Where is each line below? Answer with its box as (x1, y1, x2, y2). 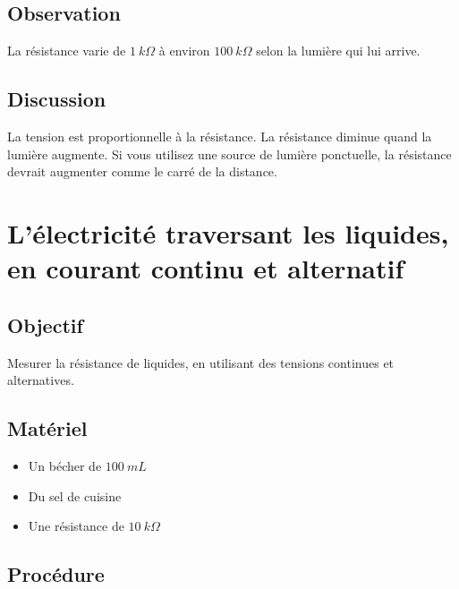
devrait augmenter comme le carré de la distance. (7, 162, 277, 181)
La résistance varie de (7, 41, 126, 60)
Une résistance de (28, 516, 124, 535)
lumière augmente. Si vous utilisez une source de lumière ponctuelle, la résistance (7, 144, 452, 163)
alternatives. (7, 371, 74, 389)
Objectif (7, 311, 83, 338)
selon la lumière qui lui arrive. (256, 41, 421, 60)
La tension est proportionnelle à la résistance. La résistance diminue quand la (7, 127, 432, 145)
